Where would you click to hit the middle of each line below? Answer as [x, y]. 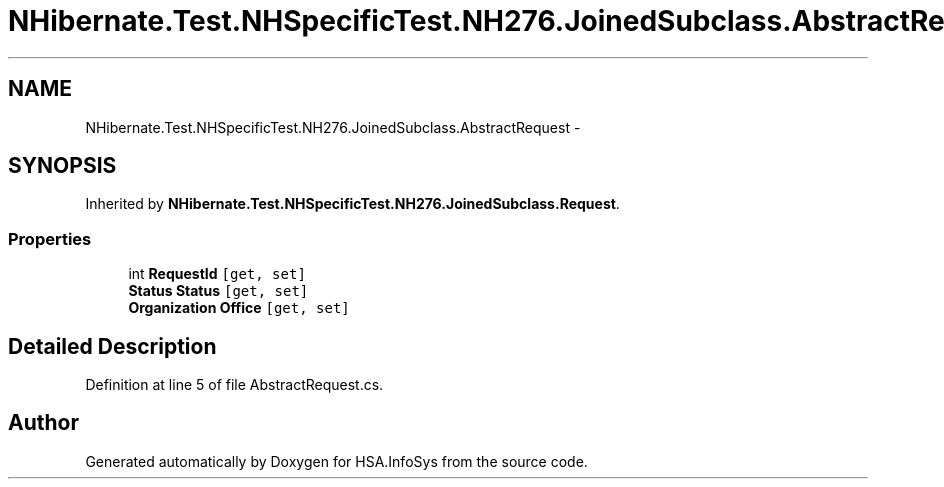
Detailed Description [112, 346]
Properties [50, 238]
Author [43, 423]
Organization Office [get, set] [239, 308]
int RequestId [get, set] [217, 274]
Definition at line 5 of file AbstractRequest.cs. [234, 385]
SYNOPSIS [62, 166]
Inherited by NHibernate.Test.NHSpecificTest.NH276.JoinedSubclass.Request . [352, 204]
